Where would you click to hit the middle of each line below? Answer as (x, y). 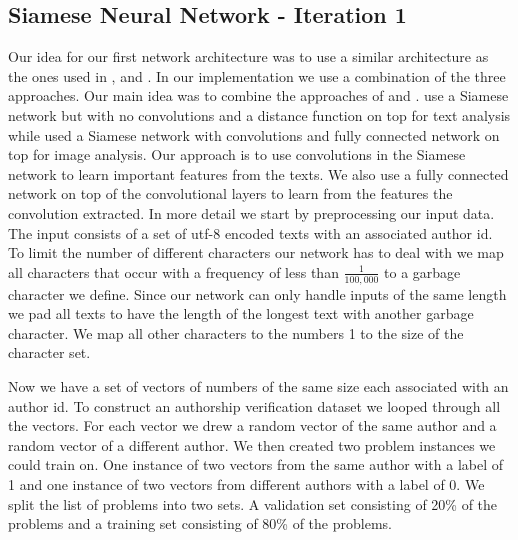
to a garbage (422, 271)
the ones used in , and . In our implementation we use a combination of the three (257, 75)
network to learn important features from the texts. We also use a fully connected (258, 173)
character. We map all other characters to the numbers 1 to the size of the (236, 332)
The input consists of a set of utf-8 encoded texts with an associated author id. (250, 232)
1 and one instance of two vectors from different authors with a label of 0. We (246, 483)
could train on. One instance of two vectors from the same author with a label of (256, 464)
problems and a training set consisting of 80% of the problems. (200, 523)
